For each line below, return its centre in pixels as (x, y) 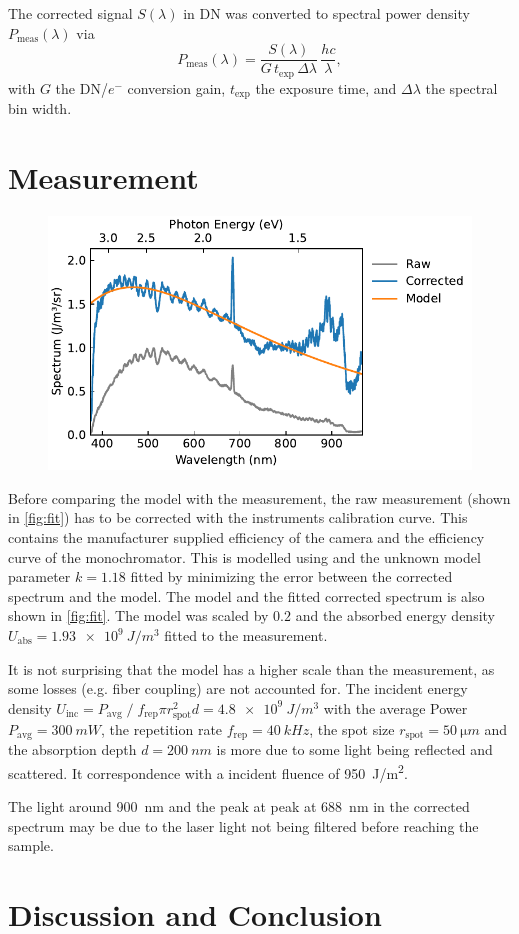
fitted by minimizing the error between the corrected (291, 576)
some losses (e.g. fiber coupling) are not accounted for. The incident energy (238, 688)
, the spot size (352, 728)
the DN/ (81, 87)
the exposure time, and (326, 87)
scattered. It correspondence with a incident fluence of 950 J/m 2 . (208, 771)
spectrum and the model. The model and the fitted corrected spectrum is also (246, 595)
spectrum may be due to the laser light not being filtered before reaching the (243, 825)
